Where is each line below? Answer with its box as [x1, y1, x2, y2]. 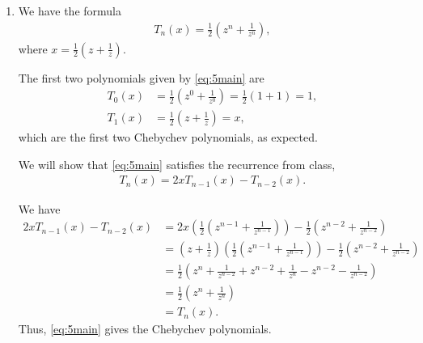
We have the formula [18, 2, 122, 19]
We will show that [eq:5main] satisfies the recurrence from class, [18, 155, 336, 172]
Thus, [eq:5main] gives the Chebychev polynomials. [18, 320, 272, 337]
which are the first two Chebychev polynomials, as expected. [18, 129, 318, 146]
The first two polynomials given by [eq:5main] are [18, 69, 264, 86]
